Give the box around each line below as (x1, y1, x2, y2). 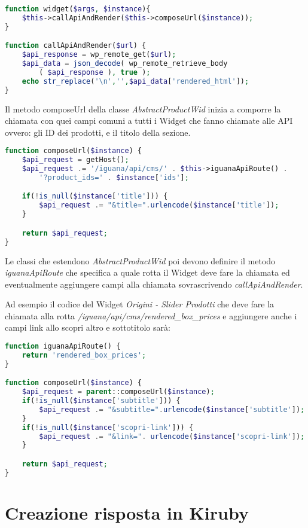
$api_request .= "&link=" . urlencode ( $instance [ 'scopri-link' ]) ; (39, 432, 305, 441)
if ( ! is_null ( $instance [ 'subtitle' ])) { (22, 396, 181, 405)
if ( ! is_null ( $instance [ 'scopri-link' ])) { (22, 423, 194, 432)
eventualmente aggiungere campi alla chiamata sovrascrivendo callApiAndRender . (5, 277, 303, 290)
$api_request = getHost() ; (22, 155, 129, 164)
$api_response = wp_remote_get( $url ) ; (22, 50, 176, 59)
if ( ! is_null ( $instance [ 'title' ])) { (22, 192, 168, 201)
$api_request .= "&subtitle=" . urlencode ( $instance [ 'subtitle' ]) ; (39, 405, 305, 414)
